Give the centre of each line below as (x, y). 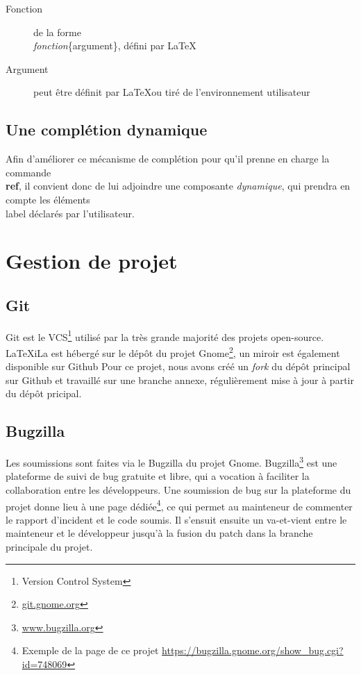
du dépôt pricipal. (44, 393)
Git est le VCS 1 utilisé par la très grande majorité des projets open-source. (165, 335)
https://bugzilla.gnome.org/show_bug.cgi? (253, 650)
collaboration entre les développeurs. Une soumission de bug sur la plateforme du (178, 490)
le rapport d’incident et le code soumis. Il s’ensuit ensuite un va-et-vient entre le (176, 519)
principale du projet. (49, 547)
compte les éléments (48, 199)
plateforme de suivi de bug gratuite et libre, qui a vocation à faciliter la (158, 476)
